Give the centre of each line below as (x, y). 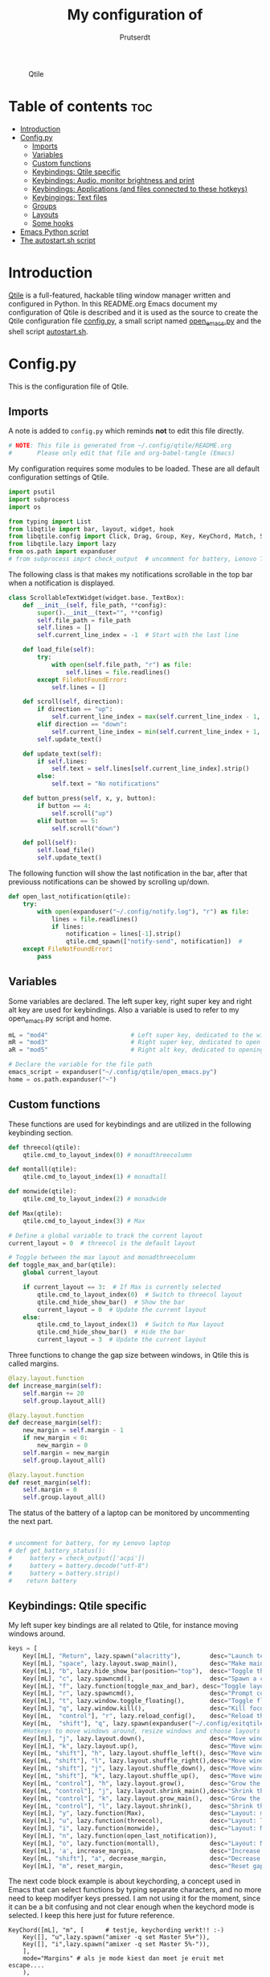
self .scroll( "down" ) (86, 828)
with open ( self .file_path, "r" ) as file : (122, 664)
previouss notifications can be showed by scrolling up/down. (109, 882)
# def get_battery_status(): (57, 1551)
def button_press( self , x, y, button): (90, 799)
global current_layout (61, 1273)
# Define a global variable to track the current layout (106, 1235)
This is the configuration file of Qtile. (69, 386)
